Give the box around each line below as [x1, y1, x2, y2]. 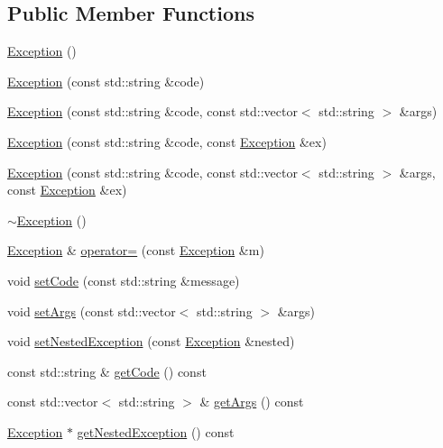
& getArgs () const [199, 392, 304, 411]
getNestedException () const [77, 422, 235, 441]
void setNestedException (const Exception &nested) [7, 332, 295, 351]
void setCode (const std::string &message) [7, 270, 240, 289]
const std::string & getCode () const [7, 361, 207, 380]
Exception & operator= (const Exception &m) [7, 241, 264, 260]
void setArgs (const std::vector [7, 301, 176, 320]
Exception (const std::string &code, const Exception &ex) [7, 132, 327, 151]
